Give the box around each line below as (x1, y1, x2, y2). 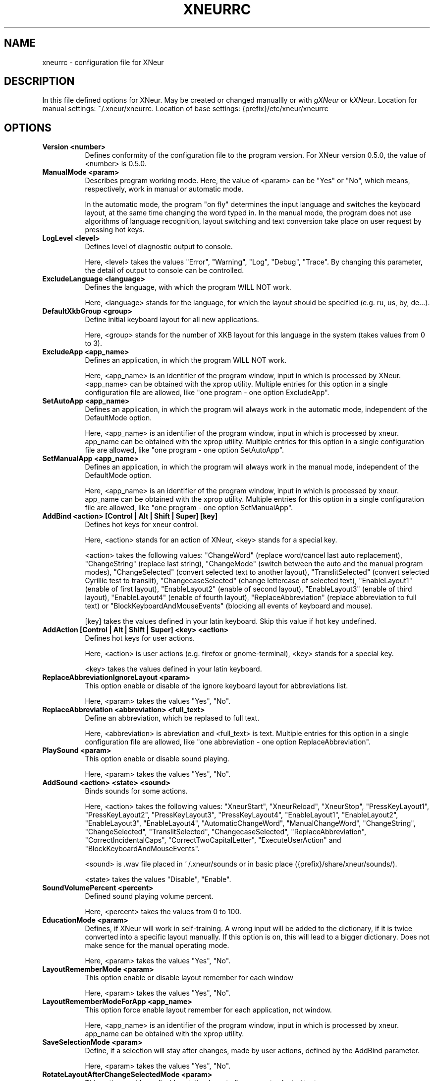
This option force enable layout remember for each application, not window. (85, 1006, 332, 1014)
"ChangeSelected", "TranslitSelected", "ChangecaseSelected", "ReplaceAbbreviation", (85, 827, 367, 836)
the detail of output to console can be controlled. (85, 266, 244, 275)
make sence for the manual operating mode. (85, 941, 229, 950)
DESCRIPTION (4, 75, 75, 88)
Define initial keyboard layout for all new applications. (85, 315, 259, 324)
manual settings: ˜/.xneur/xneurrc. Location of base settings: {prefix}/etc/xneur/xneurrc (42, 104, 328, 113)
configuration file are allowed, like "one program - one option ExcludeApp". (85, 388, 329, 397)
